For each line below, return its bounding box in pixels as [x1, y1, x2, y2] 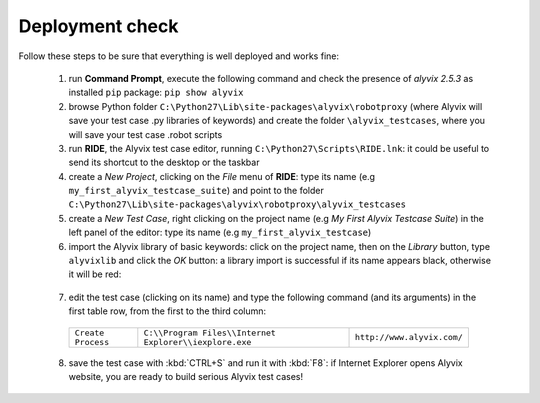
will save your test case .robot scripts [68, 128, 223, 140]
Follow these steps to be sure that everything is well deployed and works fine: [18, 50, 340, 62]
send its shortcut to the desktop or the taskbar [68, 156, 260, 169]
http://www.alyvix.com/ [355, 332, 464, 343]
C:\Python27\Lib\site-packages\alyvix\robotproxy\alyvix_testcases [68, 199, 407, 210]
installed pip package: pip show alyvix [68, 86, 244, 99]
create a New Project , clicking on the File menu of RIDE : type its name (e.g [68, 170, 375, 182]
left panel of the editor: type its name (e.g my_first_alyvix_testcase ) [68, 226, 372, 239]
